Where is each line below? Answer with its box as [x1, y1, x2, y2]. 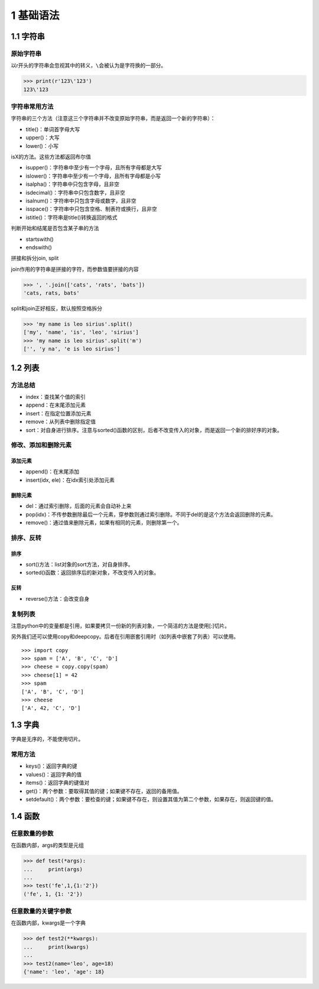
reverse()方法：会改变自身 [25, 595, 90, 602]
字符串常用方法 [11, 102, 54, 111]
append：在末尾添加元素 [25, 401, 86, 408]
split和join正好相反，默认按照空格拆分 [11, 305, 103, 312]
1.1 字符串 [11, 31, 45, 41]
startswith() [25, 236, 54, 243]
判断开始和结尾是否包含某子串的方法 [11, 225, 99, 232]
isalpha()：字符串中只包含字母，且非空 [25, 181, 119, 188]
